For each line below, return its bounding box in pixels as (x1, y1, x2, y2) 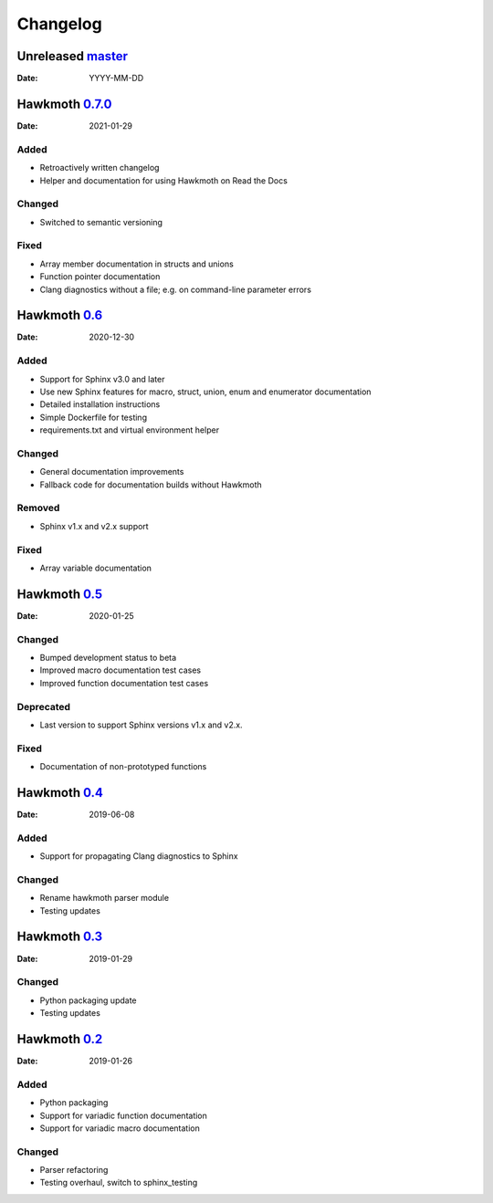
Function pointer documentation (39, 271, 161, 282)
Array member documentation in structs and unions (39, 258, 235, 269)
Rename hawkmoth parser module (39, 893, 169, 904)
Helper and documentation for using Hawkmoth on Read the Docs (39, 174, 288, 186)
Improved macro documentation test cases (39, 664, 201, 675)
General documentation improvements (39, 466, 184, 477)
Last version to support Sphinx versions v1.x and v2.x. (39, 719, 243, 730)
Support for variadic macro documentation (39, 1123, 200, 1134)
